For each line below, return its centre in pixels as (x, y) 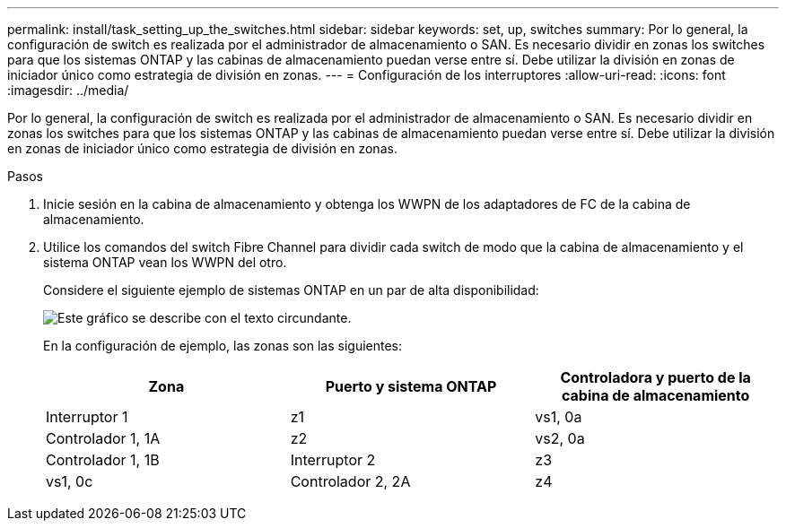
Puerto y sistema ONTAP (411, 386)
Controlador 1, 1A (103, 438)
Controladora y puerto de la (655, 377)
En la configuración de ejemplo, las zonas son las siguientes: (223, 346)
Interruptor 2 (333, 460)
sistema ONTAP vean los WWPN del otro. (165, 262)
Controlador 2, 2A (350, 481)
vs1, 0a (559, 417)
